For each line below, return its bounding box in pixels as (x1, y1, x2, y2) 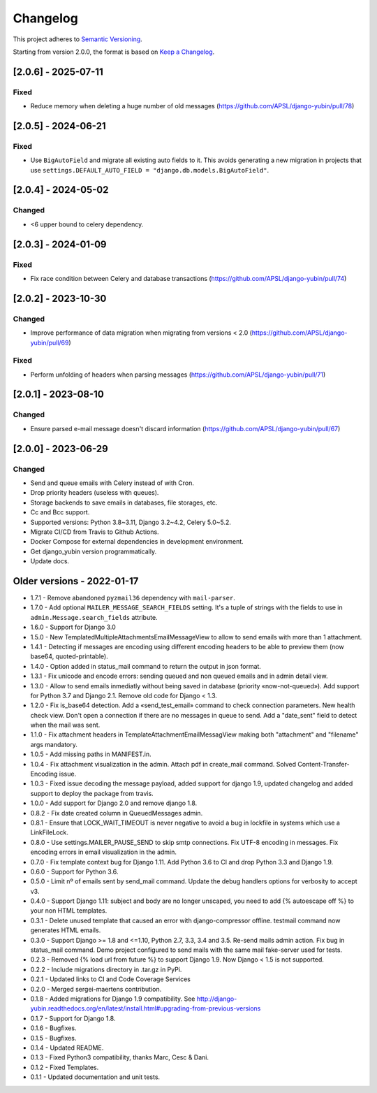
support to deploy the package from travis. (30, 789, 154, 797)
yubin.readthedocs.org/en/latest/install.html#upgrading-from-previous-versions (30, 1004, 261, 1013)
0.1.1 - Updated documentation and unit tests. (30, 1073, 161, 1081)
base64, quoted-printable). (30, 652, 108, 660)
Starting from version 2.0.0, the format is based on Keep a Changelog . (13, 48, 215, 56)
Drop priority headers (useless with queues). (30, 488, 159, 497)
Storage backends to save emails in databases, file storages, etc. (30, 498, 218, 507)
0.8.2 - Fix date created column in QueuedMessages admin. (30, 809, 203, 817)
